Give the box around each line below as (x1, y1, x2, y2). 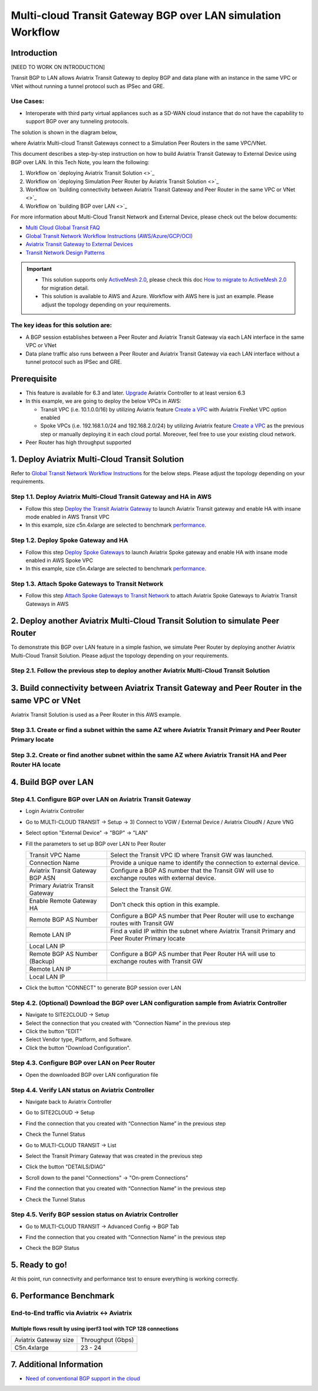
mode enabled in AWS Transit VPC (25, 513, 110, 520)
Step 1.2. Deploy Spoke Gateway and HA (11, 536, 128, 544)
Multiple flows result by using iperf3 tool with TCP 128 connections (11, 1325, 179, 1332)
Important (26, 266, 52, 273)
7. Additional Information (11, 1359, 103, 1369)
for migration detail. (41, 284, 90, 292)
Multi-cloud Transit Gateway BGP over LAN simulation (11, 9, 281, 22)
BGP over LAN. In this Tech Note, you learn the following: (11, 158, 150, 165)
